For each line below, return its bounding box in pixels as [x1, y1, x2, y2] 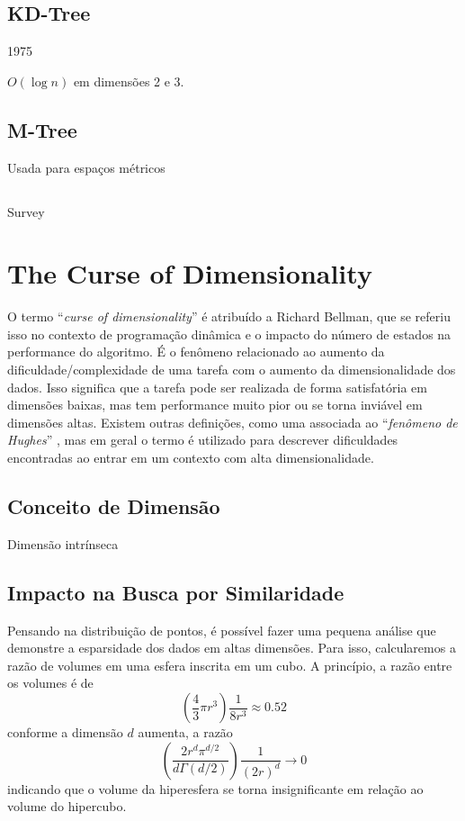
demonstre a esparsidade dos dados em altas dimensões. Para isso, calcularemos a [7, 638, 456, 657]
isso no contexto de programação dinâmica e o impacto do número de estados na [7, 324, 452, 343]
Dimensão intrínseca [7, 534, 119, 553]
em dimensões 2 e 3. [73, 71, 184, 90]
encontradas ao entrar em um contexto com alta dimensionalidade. [7, 448, 374, 467]
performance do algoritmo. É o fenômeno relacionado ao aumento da [7, 342, 385, 361]
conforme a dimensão [7, 723, 123, 742]
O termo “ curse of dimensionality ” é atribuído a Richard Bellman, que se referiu [7, 307, 451, 326]
